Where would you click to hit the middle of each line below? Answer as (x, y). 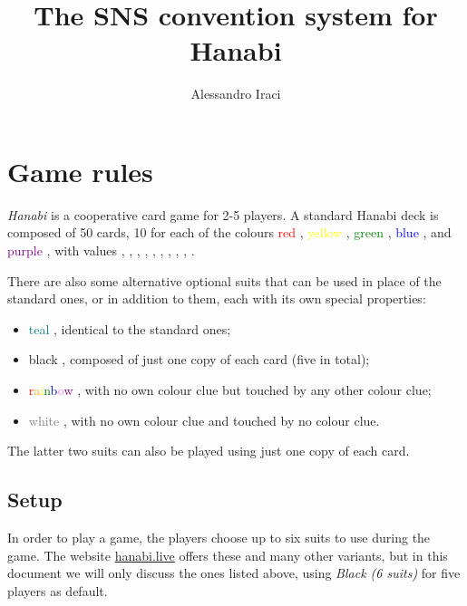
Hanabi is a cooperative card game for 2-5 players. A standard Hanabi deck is (223, 214)
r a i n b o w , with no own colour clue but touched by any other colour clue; (230, 390)
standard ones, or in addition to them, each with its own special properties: (217, 298)
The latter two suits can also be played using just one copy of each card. (209, 451)
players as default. (58, 590)
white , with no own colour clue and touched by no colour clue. (204, 420)
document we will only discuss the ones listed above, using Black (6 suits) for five (234, 573)
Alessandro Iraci (236, 94)
